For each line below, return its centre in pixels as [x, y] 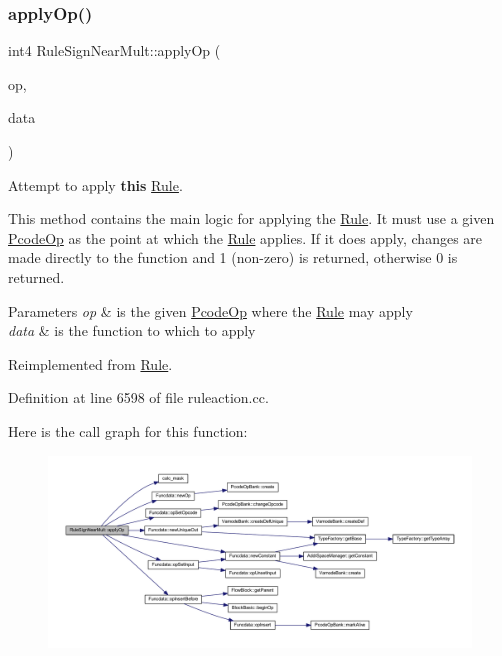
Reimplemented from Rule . [90, 363]
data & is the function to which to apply [132, 330]
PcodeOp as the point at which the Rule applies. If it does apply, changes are [245, 237]
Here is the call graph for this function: [128, 430]
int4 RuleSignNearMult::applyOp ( [114, 50]
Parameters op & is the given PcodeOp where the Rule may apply [210, 310]
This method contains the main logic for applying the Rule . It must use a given [251, 218]
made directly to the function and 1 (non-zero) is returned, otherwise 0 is [233, 257]
